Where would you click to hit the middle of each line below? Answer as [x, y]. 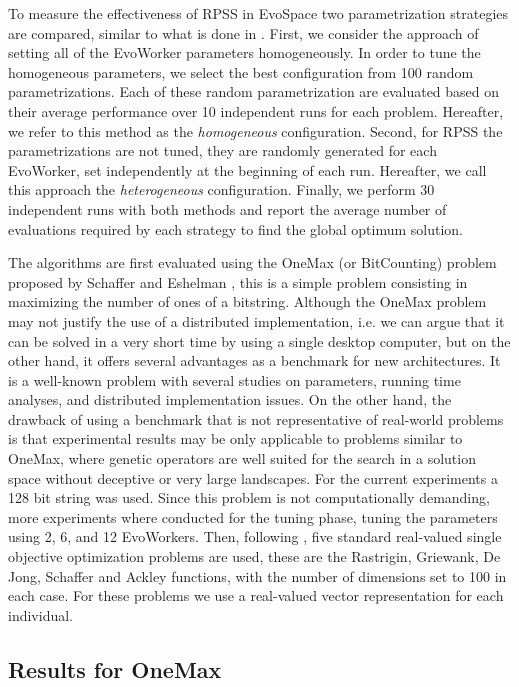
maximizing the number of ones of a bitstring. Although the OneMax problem [247, 301]
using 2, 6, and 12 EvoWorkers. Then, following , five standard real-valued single [255, 536]
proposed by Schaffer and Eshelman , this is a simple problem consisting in [238, 281]
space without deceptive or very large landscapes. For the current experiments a [253, 477]
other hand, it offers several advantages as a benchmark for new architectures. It [254, 360]
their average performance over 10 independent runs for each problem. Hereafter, [256, 110]
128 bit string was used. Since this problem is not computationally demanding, [249, 497]
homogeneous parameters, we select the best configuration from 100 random [241, 71]
